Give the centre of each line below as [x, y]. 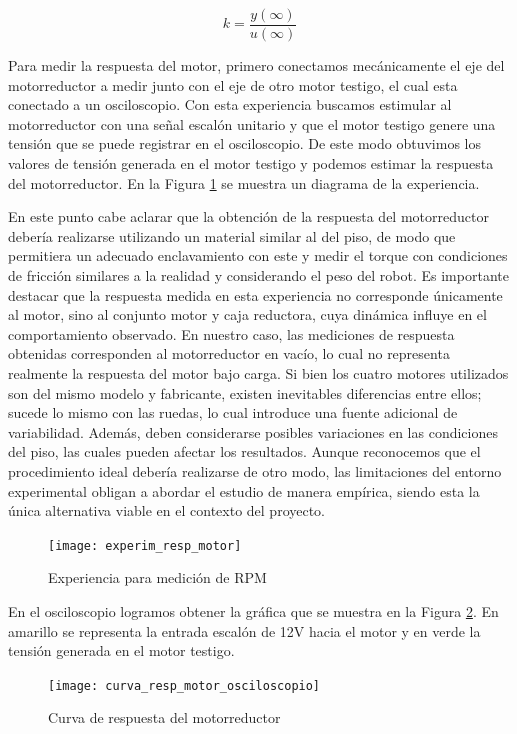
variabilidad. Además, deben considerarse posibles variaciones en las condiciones [253, 431]
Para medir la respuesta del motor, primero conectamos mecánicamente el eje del [256, 65]
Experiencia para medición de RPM [157, 577]
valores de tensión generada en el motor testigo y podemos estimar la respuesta [251, 163]
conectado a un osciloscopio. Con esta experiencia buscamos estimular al [230, 104]
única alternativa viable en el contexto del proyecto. [167, 510]
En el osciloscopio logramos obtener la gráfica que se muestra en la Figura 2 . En [253, 610]
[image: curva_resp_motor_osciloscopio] [184, 685]
